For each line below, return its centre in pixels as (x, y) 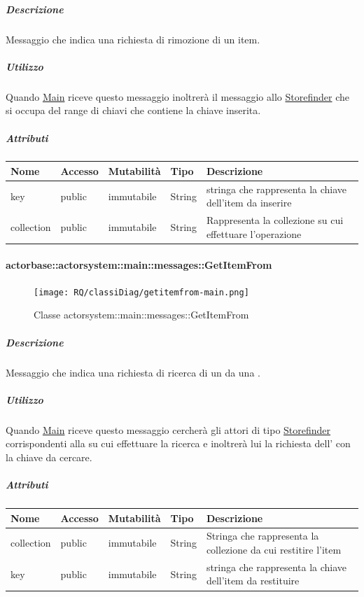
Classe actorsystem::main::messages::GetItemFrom (141, 315)
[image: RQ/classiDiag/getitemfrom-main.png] (141, 292)
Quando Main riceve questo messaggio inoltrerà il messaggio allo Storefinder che (177, 96)
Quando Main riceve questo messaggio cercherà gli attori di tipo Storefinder (168, 429)
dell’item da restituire (253, 581)
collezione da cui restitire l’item (274, 549)
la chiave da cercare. (49, 457)
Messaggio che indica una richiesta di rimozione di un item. (133, 39)
